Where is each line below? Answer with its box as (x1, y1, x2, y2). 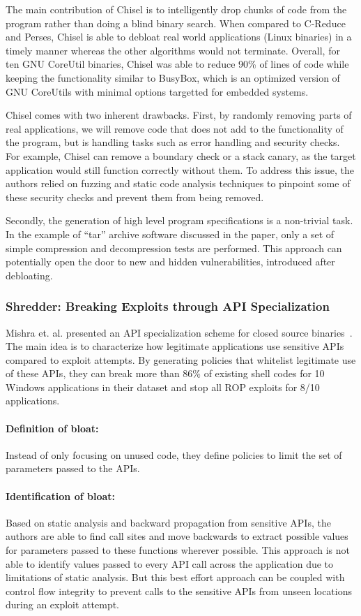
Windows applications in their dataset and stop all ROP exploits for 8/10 (6, 379, 320, 394)
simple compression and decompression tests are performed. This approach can (6, 240, 342, 255)
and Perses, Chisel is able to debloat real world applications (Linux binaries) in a (6, 29, 352, 44)
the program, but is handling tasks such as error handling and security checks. (6, 135, 340, 149)
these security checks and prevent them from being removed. (6, 189, 264, 204)
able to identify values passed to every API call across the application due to (6, 556, 334, 571)
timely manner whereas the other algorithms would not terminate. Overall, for (6, 43, 340, 57)
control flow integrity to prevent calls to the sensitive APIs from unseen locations (6, 583, 352, 598)
